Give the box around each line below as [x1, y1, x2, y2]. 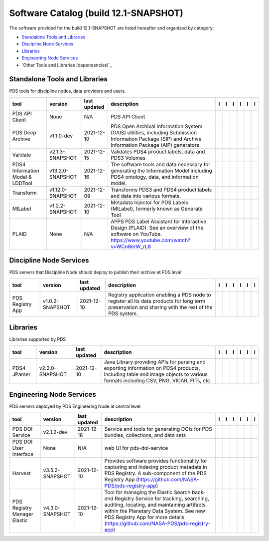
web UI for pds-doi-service [104, 444, 168, 451]
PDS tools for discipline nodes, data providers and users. [9, 88, 126, 94]
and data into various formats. [110, 192, 181, 199]
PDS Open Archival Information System [110, 123, 203, 130]
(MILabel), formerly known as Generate [110, 205, 203, 212]
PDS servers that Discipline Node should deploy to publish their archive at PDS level [9, 270, 182, 275]
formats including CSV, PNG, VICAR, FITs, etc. [104, 377, 212, 384]
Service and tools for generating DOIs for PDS [104, 425, 212, 432]
